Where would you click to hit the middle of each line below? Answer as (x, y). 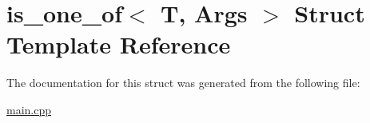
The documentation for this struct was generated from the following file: (183, 83)
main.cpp (29, 109)
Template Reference (119, 44)
